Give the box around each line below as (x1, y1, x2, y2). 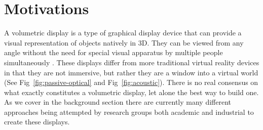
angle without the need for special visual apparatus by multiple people (4, 47, 223, 58)
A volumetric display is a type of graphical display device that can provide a (4, 27, 242, 38)
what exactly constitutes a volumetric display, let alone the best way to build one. (4, 86, 259, 97)
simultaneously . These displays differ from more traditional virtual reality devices (4, 57, 259, 67)
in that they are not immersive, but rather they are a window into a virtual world (4, 67, 258, 77)
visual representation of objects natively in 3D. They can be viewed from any (4, 37, 244, 48)
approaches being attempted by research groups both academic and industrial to (4, 106, 254, 117)
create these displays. (4, 116, 70, 127)
